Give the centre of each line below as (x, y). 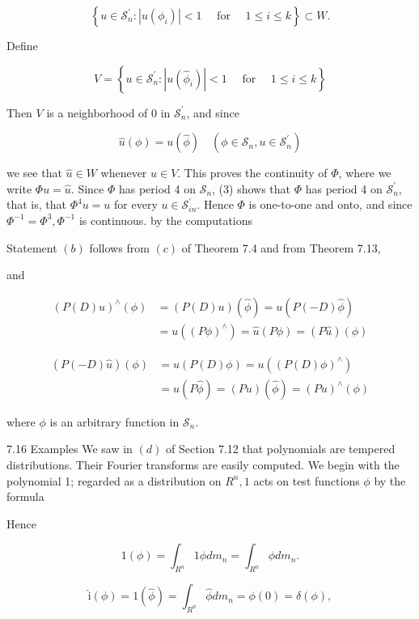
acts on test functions (307, 480)
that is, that (36, 204)
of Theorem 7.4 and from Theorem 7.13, (281, 247)
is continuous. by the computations (166, 220)
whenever (124, 173)
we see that (34, 173)
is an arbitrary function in (114, 421)
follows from (119, 247)
